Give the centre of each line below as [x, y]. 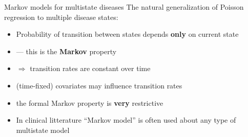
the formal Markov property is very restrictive [90, 102]
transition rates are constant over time [90, 68]
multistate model [43, 130]
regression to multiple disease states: [61, 17]
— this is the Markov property [66, 51]
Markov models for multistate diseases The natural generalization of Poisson [124, 7]
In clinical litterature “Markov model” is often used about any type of [126, 120]
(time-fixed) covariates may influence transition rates [99, 85]
